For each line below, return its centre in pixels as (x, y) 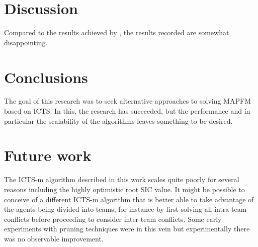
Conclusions (46, 77)
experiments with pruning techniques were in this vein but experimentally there (127, 229)
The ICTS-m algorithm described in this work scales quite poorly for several (122, 179)
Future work (48, 155)
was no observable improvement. (54, 238)
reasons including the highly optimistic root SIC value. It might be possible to (124, 189)
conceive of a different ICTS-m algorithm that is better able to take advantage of (129, 199)
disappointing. (26, 42)
